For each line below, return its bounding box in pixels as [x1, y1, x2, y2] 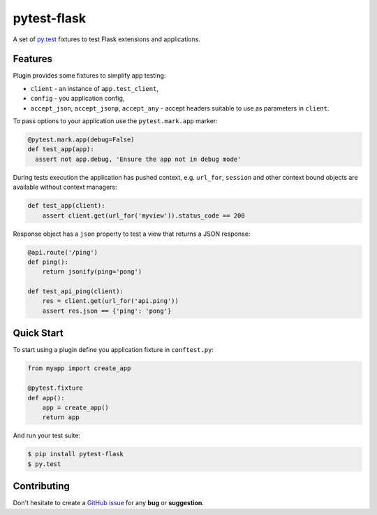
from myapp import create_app [27, 365, 131, 372]
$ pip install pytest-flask [27, 450, 124, 458]
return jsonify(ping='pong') [42, 268, 142, 276]
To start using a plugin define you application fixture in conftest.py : [13, 346, 214, 354]
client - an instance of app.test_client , [30, 84, 158, 92]
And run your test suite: [13, 431, 80, 440]
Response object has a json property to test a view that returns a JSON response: [13, 230, 251, 238]
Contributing [13, 480, 70, 493]
